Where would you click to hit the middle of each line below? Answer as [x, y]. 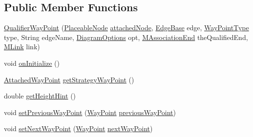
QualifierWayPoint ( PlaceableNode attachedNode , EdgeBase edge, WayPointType [126, 28]
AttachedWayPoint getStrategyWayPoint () [69, 79]
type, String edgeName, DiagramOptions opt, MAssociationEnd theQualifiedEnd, [126, 37]
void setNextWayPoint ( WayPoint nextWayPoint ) [78, 128]
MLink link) [22, 47]
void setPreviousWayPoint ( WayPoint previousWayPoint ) [90, 112]
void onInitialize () [32, 63]
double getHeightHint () [40, 96]
